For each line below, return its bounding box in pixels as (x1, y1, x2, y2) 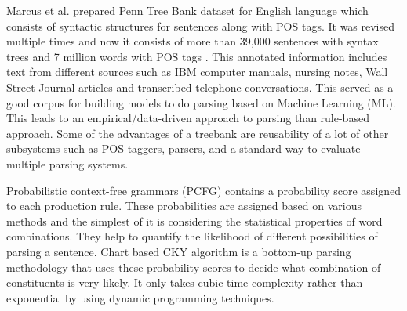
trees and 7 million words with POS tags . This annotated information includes (6, 48, 387, 64)
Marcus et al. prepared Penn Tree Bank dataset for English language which (6, 2, 369, 18)
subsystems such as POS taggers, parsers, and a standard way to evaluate (6, 140, 361, 157)
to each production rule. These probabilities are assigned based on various (6, 197, 362, 214)
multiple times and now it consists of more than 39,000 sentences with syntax (6, 33, 379, 49)
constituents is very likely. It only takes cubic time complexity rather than (6, 274, 363, 291)
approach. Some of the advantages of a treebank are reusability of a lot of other (6, 125, 389, 141)
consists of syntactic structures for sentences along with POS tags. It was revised (6, 17, 395, 34)
